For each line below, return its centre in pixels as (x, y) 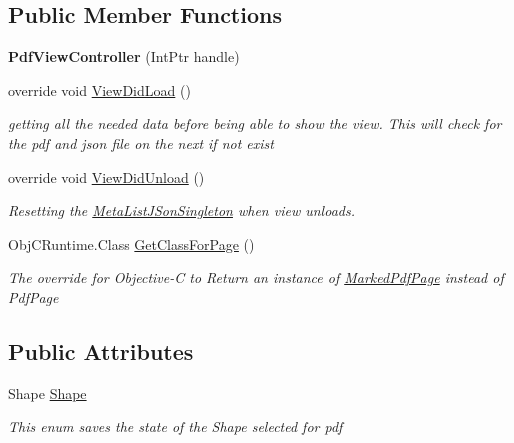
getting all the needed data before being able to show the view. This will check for (255, 123)
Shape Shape (47, 392)
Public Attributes (101, 350)
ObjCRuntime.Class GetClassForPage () (131, 243)
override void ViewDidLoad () (99, 89)
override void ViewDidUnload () (106, 176)
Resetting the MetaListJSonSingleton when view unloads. (181, 210)
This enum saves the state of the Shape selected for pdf (175, 426)
